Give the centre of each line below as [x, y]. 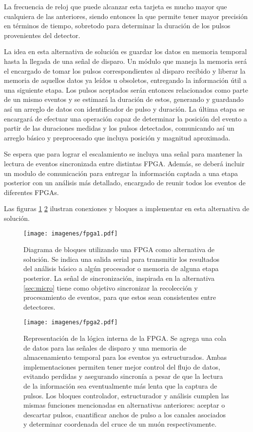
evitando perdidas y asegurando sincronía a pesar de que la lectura [123, 376]
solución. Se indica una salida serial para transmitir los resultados [122, 259]
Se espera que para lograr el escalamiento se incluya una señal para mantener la [123, 154]
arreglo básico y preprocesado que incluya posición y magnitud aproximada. [117, 137]
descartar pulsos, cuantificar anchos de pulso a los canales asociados [125, 414]
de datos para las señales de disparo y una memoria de [105, 347]
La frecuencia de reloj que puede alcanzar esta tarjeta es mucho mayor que [116, 6]
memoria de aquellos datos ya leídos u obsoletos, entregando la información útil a [125, 80]
